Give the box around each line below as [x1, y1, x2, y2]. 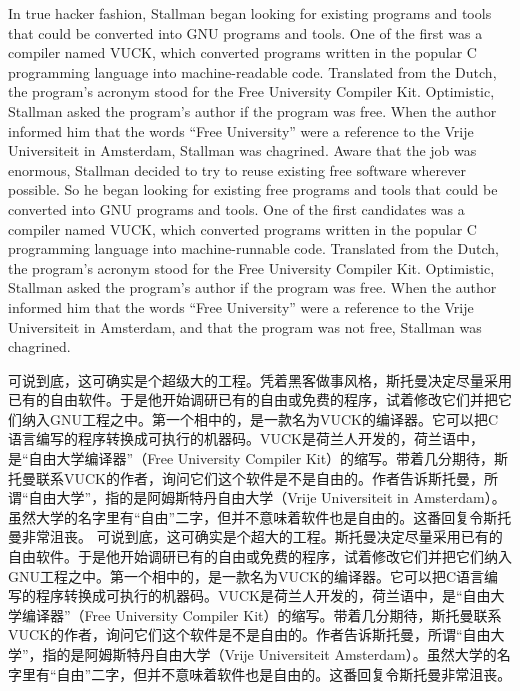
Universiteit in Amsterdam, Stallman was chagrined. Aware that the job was [8, 140, 477, 161]
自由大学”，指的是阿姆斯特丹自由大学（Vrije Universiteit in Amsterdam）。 [28, 487, 506, 508]
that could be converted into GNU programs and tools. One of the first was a [8, 22, 483, 43]
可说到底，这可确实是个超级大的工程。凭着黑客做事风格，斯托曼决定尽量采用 [8, 369, 512, 390]
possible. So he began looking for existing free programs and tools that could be [8, 179, 498, 200]
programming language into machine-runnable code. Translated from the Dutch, [8, 238, 499, 259]
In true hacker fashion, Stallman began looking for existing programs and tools [8, 3, 492, 23]
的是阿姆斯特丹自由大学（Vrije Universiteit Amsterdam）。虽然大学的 [56, 644, 497, 664]
